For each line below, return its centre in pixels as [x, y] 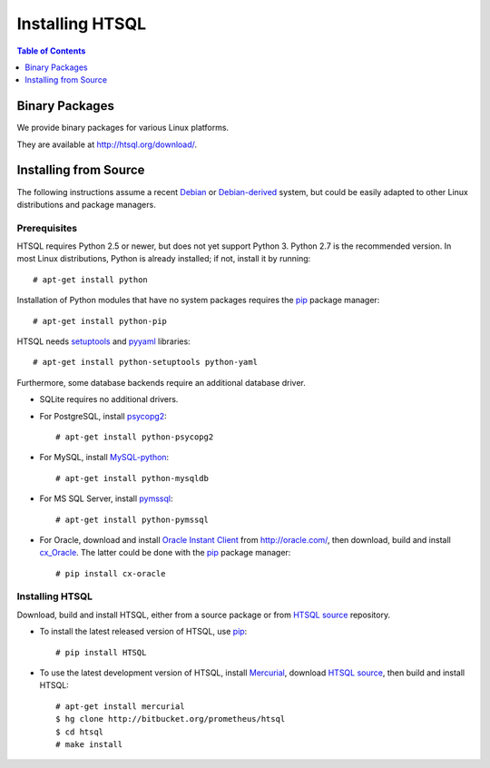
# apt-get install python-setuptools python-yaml [146, 362]
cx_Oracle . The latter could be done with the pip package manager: [165, 553]
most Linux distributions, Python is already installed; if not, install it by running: [164, 259]
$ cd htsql [80, 732]
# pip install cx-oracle [111, 573]
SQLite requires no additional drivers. [109, 399]
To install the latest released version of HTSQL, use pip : [143, 632]
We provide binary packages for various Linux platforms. [123, 128]
